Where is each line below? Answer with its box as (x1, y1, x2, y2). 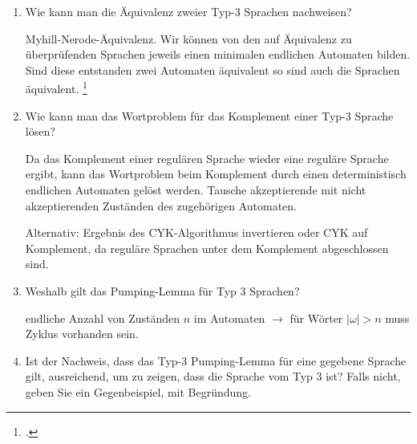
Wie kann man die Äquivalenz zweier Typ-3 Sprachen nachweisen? (25, 3, 352, 19)
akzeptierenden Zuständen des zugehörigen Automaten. (25, 197, 297, 214)
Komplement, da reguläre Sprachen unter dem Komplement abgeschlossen (25, 239, 389, 256)
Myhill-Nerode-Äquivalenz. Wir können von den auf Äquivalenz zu (25, 30, 352, 47)
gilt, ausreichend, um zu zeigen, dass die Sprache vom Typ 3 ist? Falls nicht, (25, 368, 401, 385)
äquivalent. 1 (25, 78, 87, 97)
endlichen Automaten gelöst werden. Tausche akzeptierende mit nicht (25, 181, 366, 198)
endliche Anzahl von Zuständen (25, 309, 180, 326)
